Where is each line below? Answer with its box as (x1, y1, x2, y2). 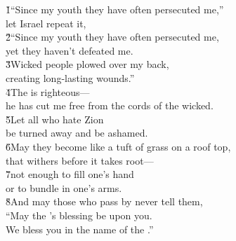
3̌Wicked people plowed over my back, (6, 57, 169, 71)
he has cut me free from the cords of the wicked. (6, 98, 214, 113)
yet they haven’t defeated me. (6, 43, 133, 57)
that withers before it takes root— (6, 153, 154, 167)
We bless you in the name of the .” (6, 221, 154, 236)
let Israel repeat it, (6, 15, 86, 30)
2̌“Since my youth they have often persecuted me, (6, 29, 219, 44)
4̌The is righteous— (6, 84, 90, 99)
